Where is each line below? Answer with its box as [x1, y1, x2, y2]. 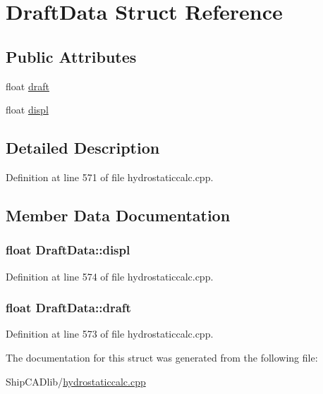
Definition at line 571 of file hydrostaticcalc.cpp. [6, 169, 214, 184]
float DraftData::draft [6, 299, 131, 316]
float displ [6, 102, 49, 117]
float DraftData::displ [6, 241, 130, 259]
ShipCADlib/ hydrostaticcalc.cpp [6, 374, 146, 388]
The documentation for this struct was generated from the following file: [6, 350, 318, 364]
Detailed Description [6, 137, 160, 159]
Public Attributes [6, 45, 137, 67]
